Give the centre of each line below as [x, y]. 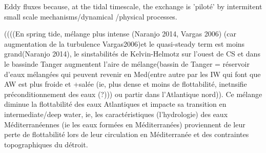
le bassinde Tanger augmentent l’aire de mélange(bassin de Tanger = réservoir [127, 63]
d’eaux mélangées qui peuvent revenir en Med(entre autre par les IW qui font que [132, 74]
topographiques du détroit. [46, 144]
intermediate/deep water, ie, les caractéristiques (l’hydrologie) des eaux [116, 114]
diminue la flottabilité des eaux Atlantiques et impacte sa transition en [115, 104]
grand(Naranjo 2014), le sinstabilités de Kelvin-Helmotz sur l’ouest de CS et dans [132, 54]
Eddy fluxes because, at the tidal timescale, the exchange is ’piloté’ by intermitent [133, 6]
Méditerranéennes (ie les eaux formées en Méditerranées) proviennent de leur [125, 124]
